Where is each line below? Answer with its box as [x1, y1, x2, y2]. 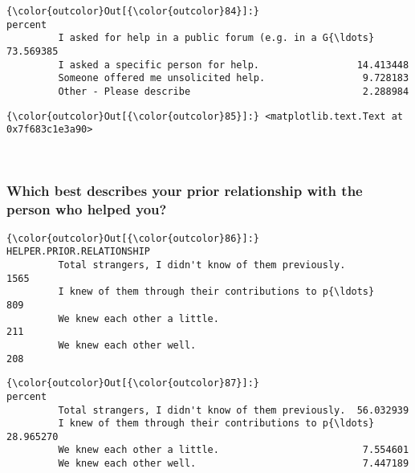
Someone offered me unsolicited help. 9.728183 [58, 72, 409, 84]
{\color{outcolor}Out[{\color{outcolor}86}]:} [6, 232, 259, 244]
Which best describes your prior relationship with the [6, 181, 363, 201]
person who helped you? [6, 199, 167, 219]
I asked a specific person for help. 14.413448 [58, 59, 409, 71]
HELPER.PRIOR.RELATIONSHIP [6, 246, 150, 258]
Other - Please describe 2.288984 [58, 85, 409, 97]
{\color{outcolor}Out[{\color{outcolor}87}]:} [6, 377, 259, 389]
